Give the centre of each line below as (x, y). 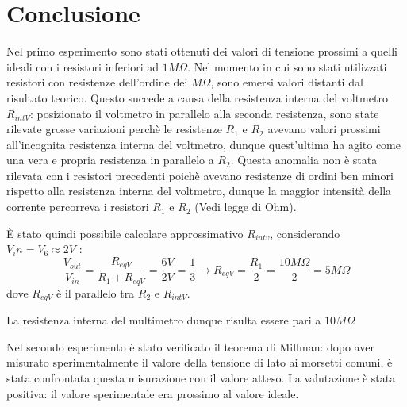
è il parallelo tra (96, 292)
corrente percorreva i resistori (78, 207)
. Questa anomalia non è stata (304, 160)
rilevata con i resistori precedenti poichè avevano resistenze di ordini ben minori (200, 175)
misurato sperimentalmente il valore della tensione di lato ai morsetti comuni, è (200, 362)
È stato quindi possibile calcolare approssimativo (125, 233)
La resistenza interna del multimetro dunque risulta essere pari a (164, 320)
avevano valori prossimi (324, 129)
